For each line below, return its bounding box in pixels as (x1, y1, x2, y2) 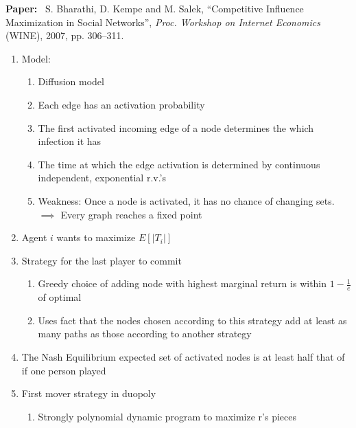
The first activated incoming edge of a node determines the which (38, 120, 314, 135)
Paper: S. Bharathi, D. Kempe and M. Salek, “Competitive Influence (5, 1, 304, 15)
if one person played (21, 363, 106, 377)
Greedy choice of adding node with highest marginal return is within (38, 276, 327, 291)
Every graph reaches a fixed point (60, 207, 202, 221)
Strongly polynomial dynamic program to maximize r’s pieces (38, 409, 296, 423)
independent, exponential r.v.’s (38, 170, 167, 185)
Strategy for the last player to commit (21, 253, 182, 267)
